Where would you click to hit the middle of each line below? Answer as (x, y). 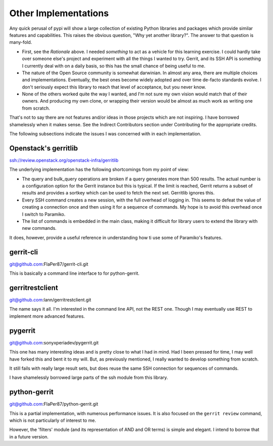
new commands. (39, 228)
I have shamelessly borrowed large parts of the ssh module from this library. (89, 378)
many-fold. (21, 42)
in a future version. (29, 436)
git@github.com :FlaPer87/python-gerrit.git (54, 404)
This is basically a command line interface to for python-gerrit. (75, 273)
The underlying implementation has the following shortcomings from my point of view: (99, 170)
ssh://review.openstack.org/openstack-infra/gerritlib (64, 160)
